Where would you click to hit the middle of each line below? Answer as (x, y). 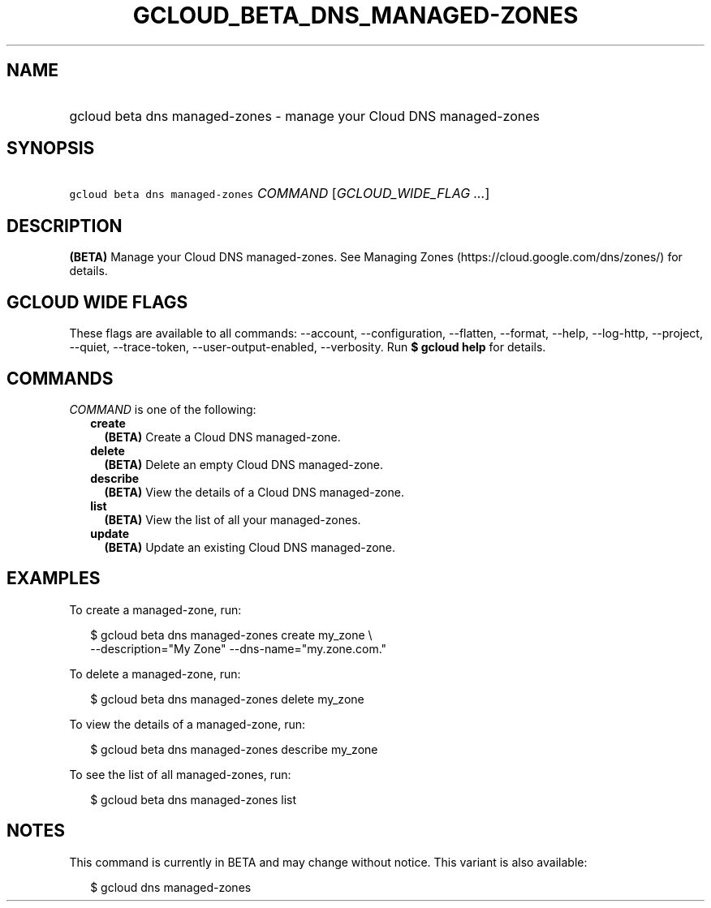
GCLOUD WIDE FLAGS (97, 302)
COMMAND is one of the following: (163, 409)
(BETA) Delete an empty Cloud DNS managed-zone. (244, 464)
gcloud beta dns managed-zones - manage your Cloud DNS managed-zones (304, 116)
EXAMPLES (54, 579)
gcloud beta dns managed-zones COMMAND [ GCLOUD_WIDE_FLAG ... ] (280, 194)
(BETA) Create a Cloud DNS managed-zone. (222, 437)
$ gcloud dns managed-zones (171, 887)
